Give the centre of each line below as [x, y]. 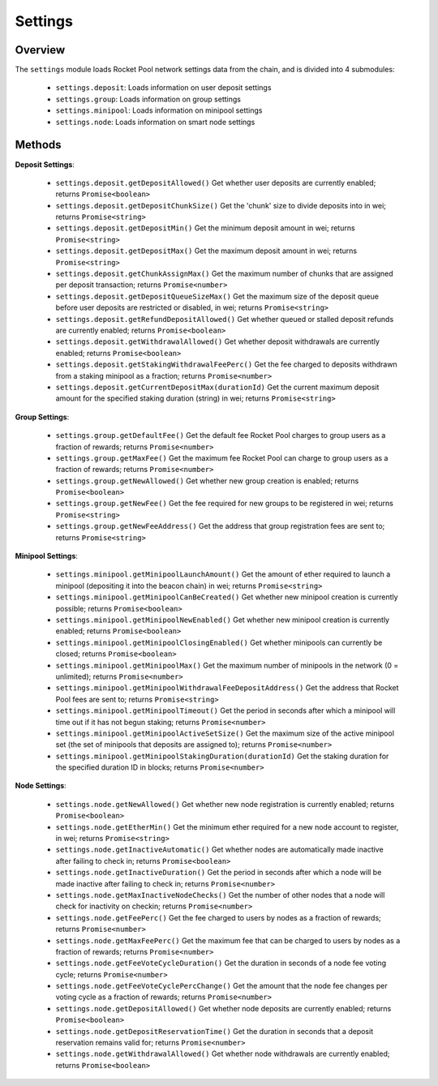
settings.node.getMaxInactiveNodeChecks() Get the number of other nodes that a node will [220, 895]
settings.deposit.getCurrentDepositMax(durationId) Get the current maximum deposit [217, 387]
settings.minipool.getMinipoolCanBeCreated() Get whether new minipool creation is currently [227, 597]
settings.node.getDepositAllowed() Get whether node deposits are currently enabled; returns [223, 1008]
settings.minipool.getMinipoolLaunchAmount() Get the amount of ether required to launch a [223, 574]
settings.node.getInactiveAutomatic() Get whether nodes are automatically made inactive [220, 850]
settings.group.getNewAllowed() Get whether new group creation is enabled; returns [207, 481]
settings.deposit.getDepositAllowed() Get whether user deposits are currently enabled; [216, 182]
